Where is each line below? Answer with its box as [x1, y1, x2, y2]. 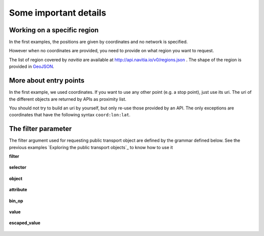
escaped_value [9, 220, 41, 226]
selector [9, 164, 26, 171]
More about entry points [9, 76, 85, 85]
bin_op [9, 198, 23, 204]
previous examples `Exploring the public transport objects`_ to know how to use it [9, 144, 173, 150]
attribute [9, 187, 27, 193]
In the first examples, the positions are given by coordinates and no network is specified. [9, 39, 188, 45]
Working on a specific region [9, 26, 99, 34]
